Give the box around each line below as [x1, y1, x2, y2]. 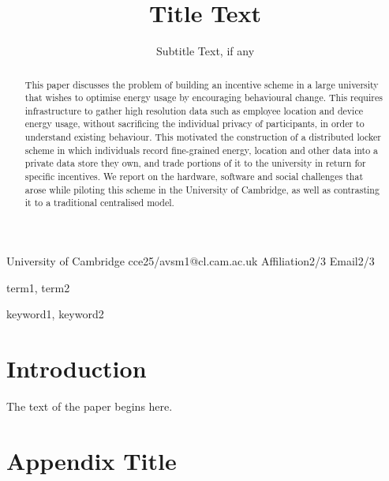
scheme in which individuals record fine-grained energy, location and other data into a [24, 143, 379, 156]
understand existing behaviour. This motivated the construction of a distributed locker [24, 130, 381, 144]
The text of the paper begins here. [6, 397, 173, 414]
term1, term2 [6, 279, 70, 295]
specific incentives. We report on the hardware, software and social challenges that [24, 170, 364, 183]
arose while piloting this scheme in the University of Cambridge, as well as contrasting [24, 182, 380, 196]
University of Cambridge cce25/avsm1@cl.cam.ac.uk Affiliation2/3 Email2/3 [6, 253, 375, 269]
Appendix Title [6, 444, 177, 476]
